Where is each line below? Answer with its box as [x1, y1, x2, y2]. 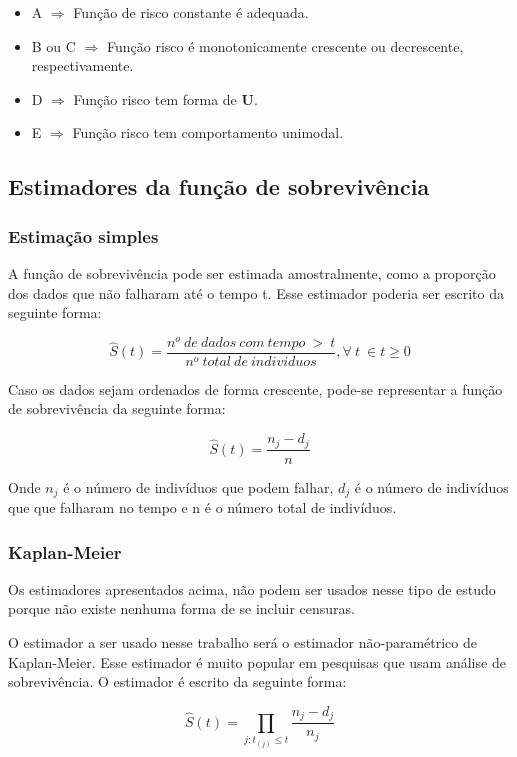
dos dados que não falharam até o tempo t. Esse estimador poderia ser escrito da [8, 282, 504, 303]
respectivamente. [31, 55, 134, 76]
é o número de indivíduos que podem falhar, [63, 476, 334, 497]
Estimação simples [8, 223, 159, 248]
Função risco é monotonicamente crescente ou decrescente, [106, 35, 464, 56]
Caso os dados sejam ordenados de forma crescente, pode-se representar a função [8, 378, 503, 399]
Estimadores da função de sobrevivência [8, 171, 430, 202]
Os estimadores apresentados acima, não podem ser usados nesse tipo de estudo [8, 578, 496, 599]
